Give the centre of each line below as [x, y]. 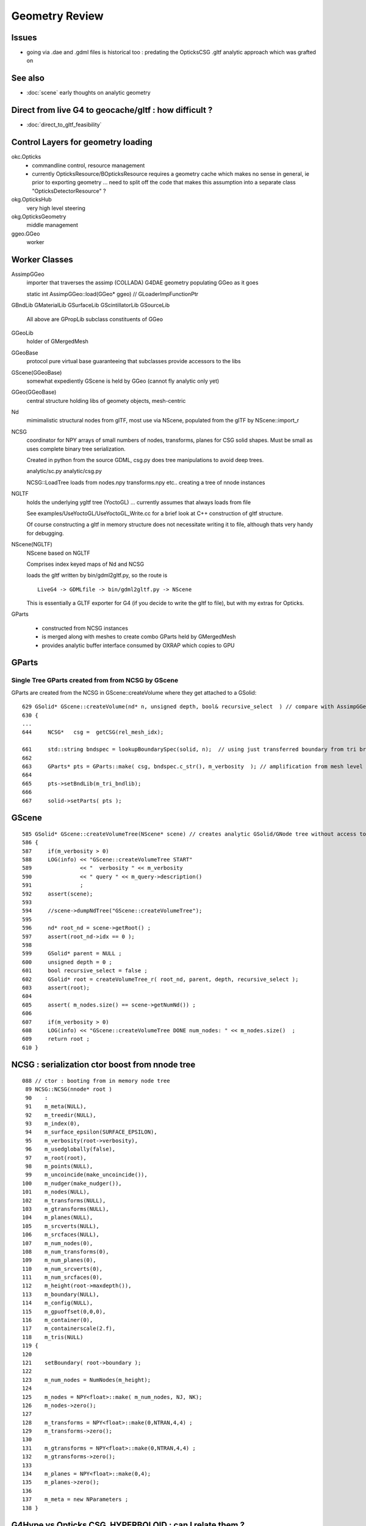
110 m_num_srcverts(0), [63, 1269]
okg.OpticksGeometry [39, 216]
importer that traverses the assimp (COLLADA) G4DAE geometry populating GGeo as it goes [142, 283]
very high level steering [56, 208]
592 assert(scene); [58, 894]
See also [28, 78]
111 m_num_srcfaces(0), [63, 1278]
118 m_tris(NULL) [53, 1337]
